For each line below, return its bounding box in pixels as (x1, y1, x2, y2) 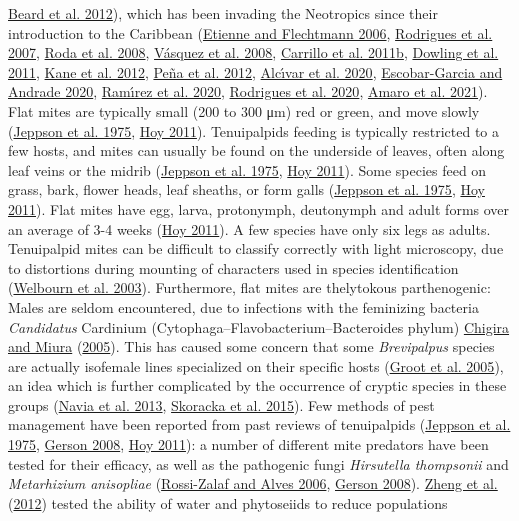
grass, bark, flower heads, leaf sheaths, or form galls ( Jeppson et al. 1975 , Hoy (8, 179, 485, 200)
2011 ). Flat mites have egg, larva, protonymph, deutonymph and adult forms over (8, 198, 510, 219)
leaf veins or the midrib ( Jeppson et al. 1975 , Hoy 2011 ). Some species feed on (8, 159, 487, 180)
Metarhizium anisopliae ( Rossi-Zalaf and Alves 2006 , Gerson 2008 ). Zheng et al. (8, 473, 498, 494)
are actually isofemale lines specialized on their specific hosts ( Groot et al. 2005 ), (8, 355, 504, 376)
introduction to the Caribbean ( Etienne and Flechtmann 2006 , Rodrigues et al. (8, 22, 493, 43)
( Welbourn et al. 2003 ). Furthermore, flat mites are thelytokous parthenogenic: (8, 277, 491, 298)
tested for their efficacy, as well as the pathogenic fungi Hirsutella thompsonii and (8, 453, 509, 474)
